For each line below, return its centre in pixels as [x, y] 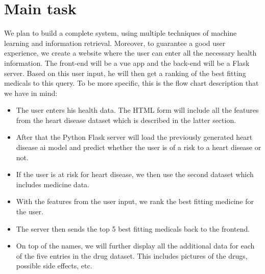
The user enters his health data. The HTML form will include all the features [137, 110]
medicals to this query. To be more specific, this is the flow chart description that [131, 83]
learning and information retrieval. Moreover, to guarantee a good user [115, 43]
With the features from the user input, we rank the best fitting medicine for [135, 201]
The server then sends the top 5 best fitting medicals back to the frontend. [133, 228]
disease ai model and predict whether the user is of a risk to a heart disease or [139, 147]
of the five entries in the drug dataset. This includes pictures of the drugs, [132, 255]
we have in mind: [31, 93]
